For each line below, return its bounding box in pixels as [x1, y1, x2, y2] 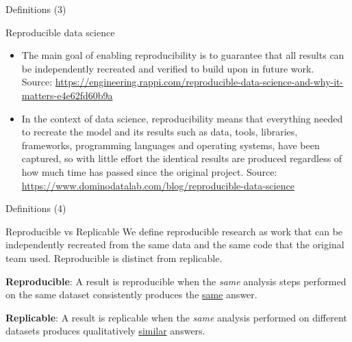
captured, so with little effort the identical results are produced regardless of [21, 151, 342, 166]
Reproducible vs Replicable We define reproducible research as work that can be [5, 224, 343, 238]
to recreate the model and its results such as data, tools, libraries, [21, 124, 298, 139]
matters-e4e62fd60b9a [21, 88, 113, 102]
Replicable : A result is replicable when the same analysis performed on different [5, 310, 347, 324]
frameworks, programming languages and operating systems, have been [21, 137, 320, 152]
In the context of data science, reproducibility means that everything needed [21, 111, 343, 125]
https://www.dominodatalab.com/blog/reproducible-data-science [21, 178, 294, 192]
